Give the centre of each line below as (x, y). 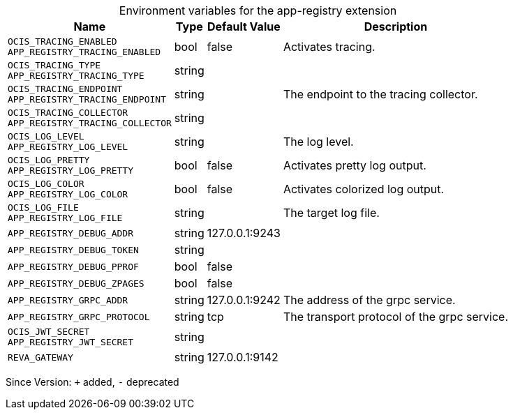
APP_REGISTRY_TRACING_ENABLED (84, 52)
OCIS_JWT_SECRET (49, 332)
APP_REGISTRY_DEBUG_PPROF (73, 266)
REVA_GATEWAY (40, 357)
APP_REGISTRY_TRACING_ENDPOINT (87, 99)
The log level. (318, 142)
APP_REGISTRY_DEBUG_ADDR (71, 233)
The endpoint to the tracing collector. (380, 94)
